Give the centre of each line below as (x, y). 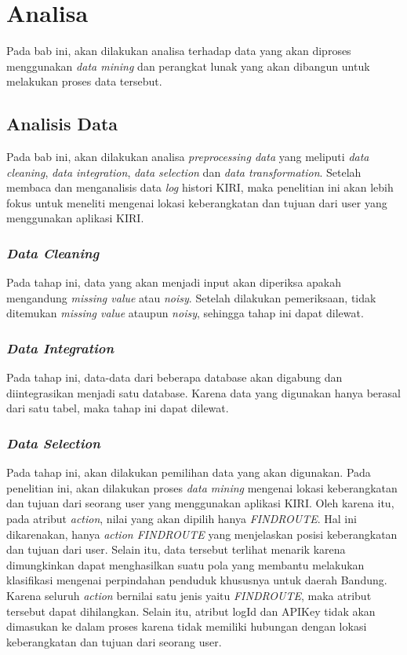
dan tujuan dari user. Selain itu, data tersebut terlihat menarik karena (176, 549)
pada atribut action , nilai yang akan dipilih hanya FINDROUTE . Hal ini (182, 519)
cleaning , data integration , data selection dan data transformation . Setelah (184, 172)
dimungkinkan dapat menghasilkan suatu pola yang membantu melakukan (185, 564)
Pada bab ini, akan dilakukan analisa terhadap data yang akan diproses (179, 51)
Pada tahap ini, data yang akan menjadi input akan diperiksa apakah (174, 282)
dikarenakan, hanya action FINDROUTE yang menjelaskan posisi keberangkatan (202, 534)
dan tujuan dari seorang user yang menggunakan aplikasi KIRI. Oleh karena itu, (200, 503)
